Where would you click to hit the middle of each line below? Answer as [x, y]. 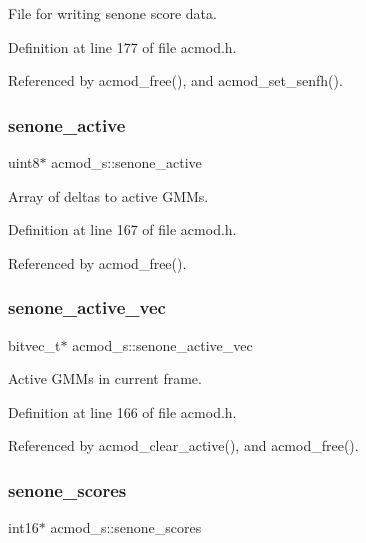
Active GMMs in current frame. [105, 378]
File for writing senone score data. [112, 13]
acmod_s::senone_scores [126, 527]
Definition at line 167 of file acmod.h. [122, 229]
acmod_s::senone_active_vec [162, 344]
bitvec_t [34, 344]
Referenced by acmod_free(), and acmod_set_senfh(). [175, 80]
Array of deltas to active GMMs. [108, 195]
